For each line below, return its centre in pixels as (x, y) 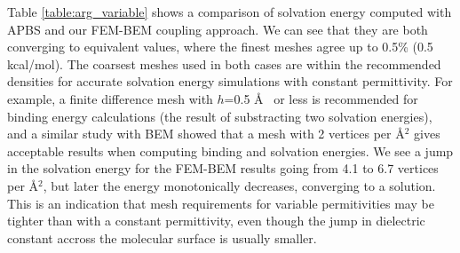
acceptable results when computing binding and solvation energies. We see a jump (230, 150)
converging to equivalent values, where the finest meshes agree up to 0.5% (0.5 (220, 47)
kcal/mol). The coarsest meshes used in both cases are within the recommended (224, 63)
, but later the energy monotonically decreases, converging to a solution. (239, 185)
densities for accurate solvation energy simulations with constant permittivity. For (230, 81)
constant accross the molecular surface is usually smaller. (162, 237)
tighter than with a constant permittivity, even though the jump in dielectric (216, 221)
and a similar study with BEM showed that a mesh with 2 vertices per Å (206, 134)
